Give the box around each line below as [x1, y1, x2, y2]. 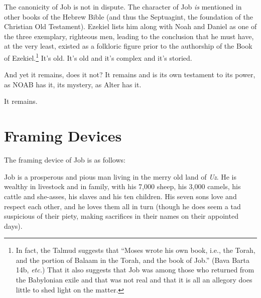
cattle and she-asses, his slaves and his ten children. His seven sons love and [4, 191, 237, 201]
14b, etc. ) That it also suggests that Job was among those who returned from [16, 264, 254, 275]
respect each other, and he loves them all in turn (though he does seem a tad [4, 201, 241, 211]
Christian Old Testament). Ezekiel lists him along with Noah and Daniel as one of [4, 21, 257, 32]
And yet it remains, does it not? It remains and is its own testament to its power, [4, 69, 255, 80]
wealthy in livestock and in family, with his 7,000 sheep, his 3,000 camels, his [4, 181, 241, 192]
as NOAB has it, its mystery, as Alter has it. [4, 79, 142, 89]
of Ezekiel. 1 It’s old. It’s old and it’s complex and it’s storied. [4, 51, 192, 63]
